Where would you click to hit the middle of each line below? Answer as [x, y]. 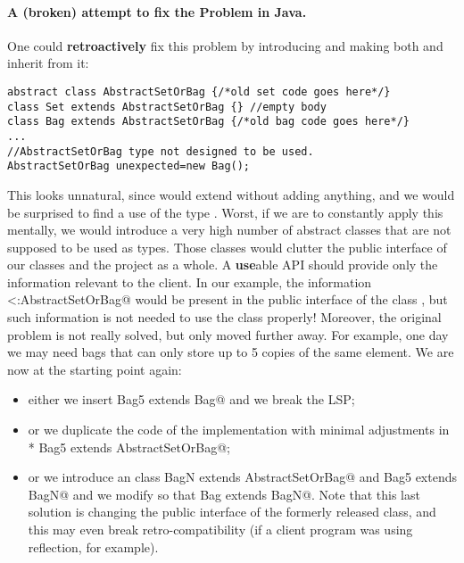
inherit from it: [48, 63]
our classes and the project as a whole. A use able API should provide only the [223, 265]
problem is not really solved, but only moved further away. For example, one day [228, 334]
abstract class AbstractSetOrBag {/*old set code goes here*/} [199, 91]
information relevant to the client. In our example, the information [190, 281]
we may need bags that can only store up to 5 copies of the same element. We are [231, 352]
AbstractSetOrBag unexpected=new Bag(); [129, 166]
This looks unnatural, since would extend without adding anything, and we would [231, 194]
